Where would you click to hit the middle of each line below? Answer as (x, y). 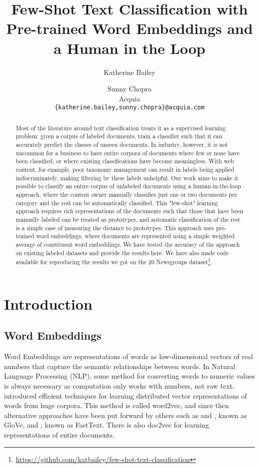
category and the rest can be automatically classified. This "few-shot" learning (117, 203)
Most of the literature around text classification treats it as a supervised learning (121, 128)
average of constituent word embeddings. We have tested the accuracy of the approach (128, 244)
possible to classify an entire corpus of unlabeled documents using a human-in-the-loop (128, 186)
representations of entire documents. (59, 435)
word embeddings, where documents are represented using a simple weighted (135, 236)
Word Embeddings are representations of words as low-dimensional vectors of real (129, 356)
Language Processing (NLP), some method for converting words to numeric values (129, 376)
